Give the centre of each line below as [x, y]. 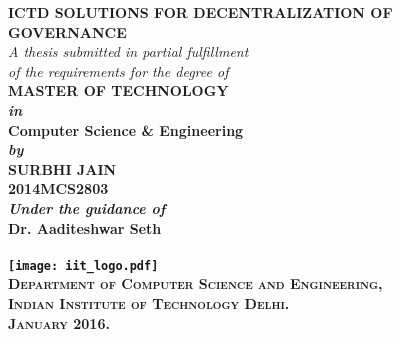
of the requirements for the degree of [118, 70]
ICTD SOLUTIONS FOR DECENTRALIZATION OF [200, 12]
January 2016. [59, 322]
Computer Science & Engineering [126, 129]
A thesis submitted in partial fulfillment [128, 51]
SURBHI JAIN [62, 168]
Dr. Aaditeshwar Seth [85, 227]
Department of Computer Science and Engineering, [195, 283]
